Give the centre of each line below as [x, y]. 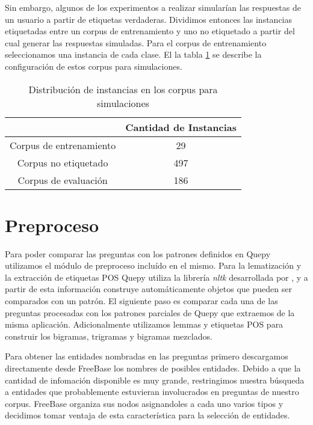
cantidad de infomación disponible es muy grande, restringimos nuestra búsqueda [155, 380]
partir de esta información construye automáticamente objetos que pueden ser [148, 289]
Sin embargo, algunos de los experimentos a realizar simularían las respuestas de [153, 7]
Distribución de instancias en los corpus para [123, 89]
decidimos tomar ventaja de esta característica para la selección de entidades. [147, 415]
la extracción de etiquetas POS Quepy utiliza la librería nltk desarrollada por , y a [156, 277]
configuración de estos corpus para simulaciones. [94, 66]
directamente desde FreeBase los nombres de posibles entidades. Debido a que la [153, 368]
